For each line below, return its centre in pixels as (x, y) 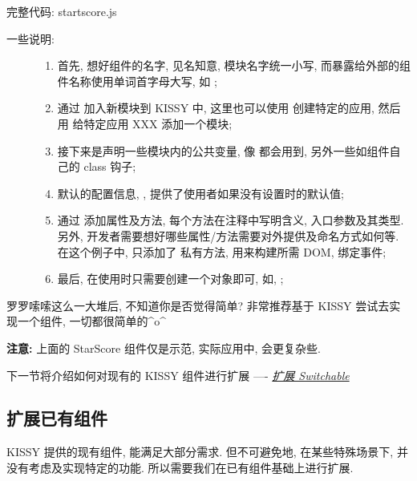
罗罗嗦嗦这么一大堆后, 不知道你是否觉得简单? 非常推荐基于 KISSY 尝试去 (198, 305)
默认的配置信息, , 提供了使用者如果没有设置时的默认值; (200, 193)
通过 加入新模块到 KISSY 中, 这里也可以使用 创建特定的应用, (216, 108)
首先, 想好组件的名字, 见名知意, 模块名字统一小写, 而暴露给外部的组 (234, 65)
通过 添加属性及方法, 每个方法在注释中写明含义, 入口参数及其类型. (231, 220)
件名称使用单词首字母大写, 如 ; (137, 81)
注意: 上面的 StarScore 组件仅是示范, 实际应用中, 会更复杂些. (164, 348)
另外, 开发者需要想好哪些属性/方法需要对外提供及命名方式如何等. (228, 235)
